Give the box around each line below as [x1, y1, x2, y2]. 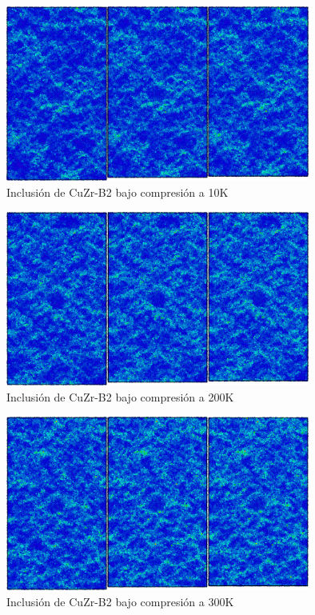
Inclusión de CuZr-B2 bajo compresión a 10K [6, 184, 229, 201]
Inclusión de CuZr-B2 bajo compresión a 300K [6, 593, 234, 609]
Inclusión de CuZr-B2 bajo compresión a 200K [6, 389, 234, 405]
